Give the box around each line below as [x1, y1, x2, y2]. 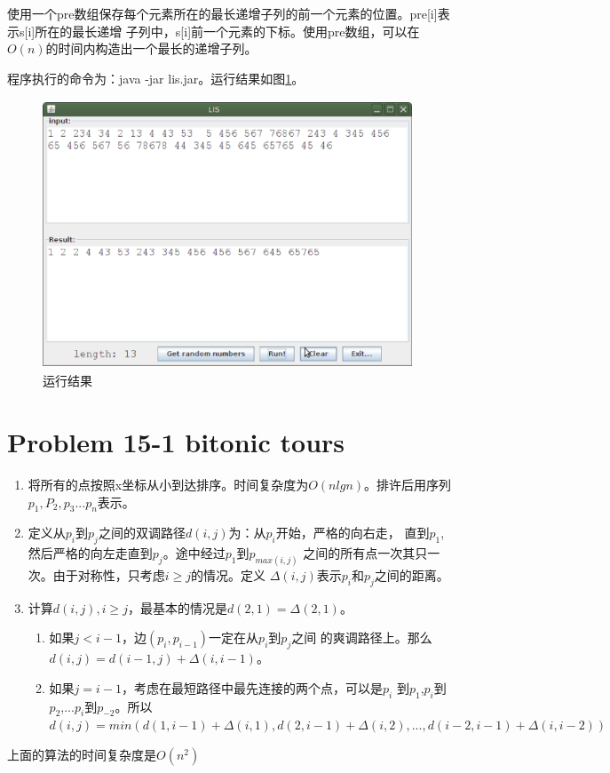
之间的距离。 [374, 566, 449, 585]
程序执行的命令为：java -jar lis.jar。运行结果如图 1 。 [7, 68, 305, 87]
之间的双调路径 [98, 523, 186, 542]
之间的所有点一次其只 [303, 544, 428, 562]
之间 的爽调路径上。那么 [291, 628, 432, 647]
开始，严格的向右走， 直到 [275, 523, 430, 542]
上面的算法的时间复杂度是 [7, 745, 156, 764]
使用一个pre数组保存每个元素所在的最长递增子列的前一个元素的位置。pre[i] [7, 4, 438, 22]
